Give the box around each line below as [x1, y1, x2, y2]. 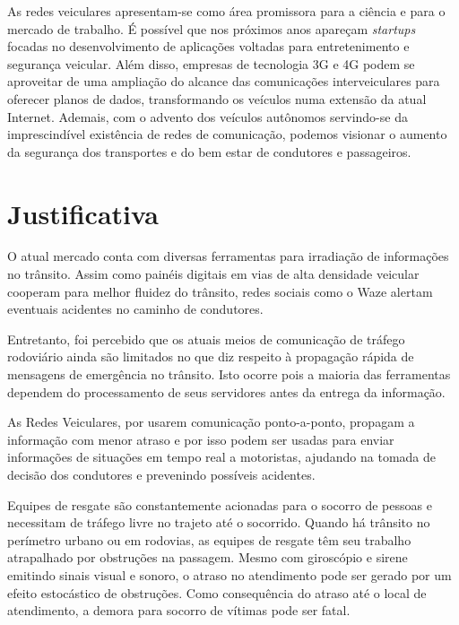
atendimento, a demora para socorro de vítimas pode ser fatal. [7, 601, 351, 620]
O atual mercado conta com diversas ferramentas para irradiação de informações [7, 247, 449, 265]
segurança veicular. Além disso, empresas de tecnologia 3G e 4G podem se [7, 54, 415, 73]
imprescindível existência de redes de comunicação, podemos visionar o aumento [7, 125, 447, 143]
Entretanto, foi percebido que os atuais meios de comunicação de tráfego [7, 329, 405, 348]
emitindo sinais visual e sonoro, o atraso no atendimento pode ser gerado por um [7, 565, 452, 584]
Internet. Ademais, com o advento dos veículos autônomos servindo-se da [7, 107, 408, 126]
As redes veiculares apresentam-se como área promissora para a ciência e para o [7, 2, 446, 20]
